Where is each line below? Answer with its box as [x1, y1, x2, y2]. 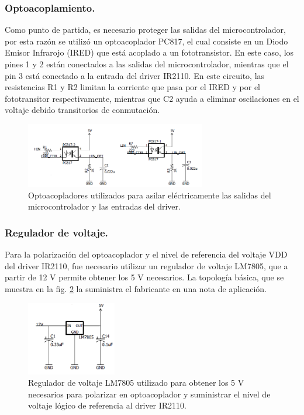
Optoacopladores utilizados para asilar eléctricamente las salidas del [28, 188, 271, 201]
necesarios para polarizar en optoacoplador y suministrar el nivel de [28, 387, 271, 400]
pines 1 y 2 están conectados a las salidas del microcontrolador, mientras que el [5, 58, 289, 70]
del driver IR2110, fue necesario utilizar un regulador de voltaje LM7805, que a [5, 259, 288, 272]
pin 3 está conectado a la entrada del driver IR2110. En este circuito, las [5, 69, 265, 81]
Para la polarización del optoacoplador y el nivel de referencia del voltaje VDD [5, 248, 288, 260]
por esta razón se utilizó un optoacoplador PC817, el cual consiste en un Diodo [5, 35, 288, 47]
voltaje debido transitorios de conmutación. [5, 104, 160, 116]
